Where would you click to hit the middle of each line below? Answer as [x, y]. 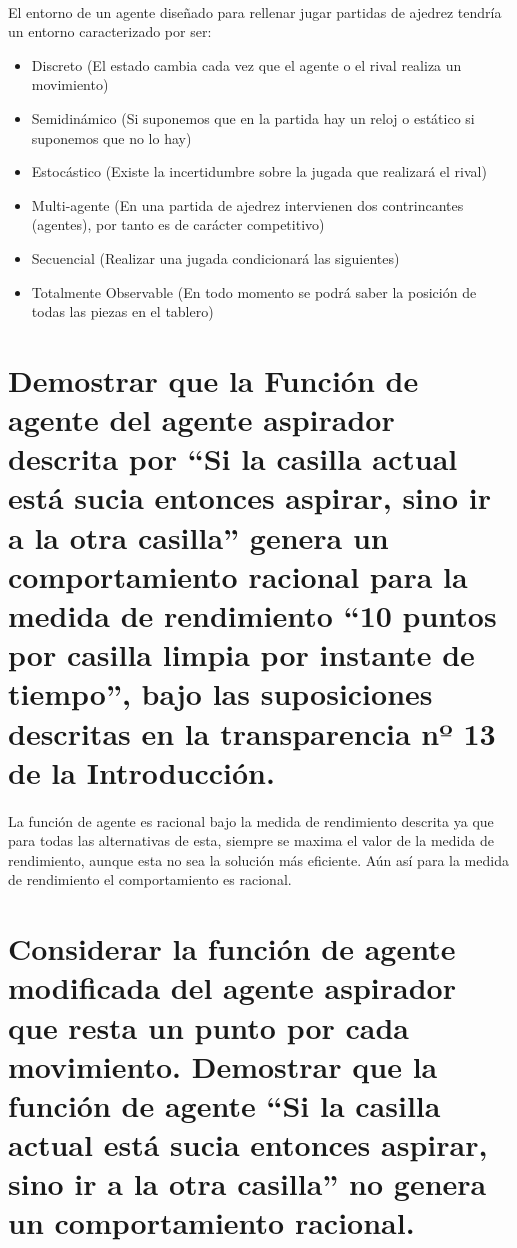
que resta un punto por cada [209, 1026]
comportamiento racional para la [238, 575]
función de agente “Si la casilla [224, 1104]
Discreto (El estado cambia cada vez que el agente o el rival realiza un [246, 64]
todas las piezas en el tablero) [122, 311]
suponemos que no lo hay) [111, 137]
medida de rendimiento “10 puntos [252, 615]
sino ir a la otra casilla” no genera [247, 1183]
